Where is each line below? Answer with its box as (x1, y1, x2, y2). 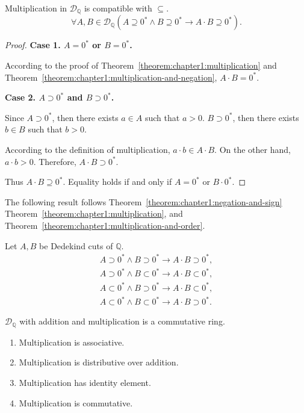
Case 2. (5, 91, 36, 104)
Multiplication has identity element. (19, 376, 151, 388)
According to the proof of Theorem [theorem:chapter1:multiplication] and (5, 59, 277, 72)
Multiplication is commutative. (19, 396, 133, 409)
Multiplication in (5, 2, 67, 14)
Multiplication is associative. (19, 335, 125, 348)
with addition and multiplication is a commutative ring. (19, 315, 225, 328)
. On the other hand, (214, 143, 291, 156)
